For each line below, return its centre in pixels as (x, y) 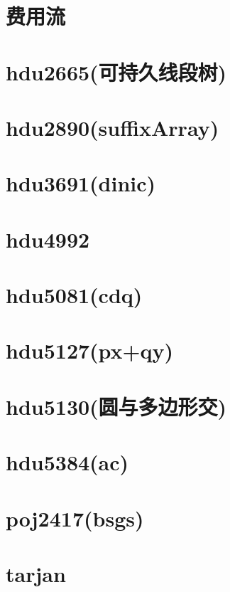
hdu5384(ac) (67, 462)
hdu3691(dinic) (81, 183)
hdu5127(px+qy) (90, 350)
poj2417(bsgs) (75, 518)
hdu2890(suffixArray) (113, 127)
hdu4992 (48, 239)
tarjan (36, 573)
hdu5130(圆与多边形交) (116, 406)
